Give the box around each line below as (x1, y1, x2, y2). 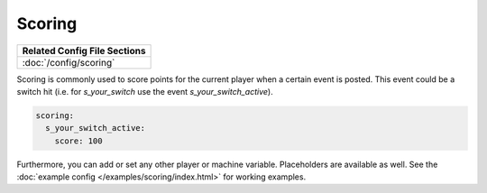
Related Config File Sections (22, 44, 146, 57)
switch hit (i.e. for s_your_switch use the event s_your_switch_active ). (16, 86, 274, 96)
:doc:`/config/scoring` (22, 56, 115, 69)
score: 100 (54, 135, 103, 146)
